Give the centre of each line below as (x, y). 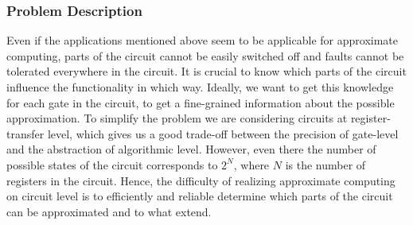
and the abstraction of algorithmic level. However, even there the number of (191, 149)
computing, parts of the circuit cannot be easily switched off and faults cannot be (205, 55)
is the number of (325, 164)
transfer (25, 133)
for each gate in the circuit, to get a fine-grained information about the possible (201, 102)
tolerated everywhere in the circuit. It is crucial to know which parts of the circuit (206, 71)
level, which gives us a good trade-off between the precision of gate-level (223, 133)
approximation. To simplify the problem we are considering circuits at (177, 118)
